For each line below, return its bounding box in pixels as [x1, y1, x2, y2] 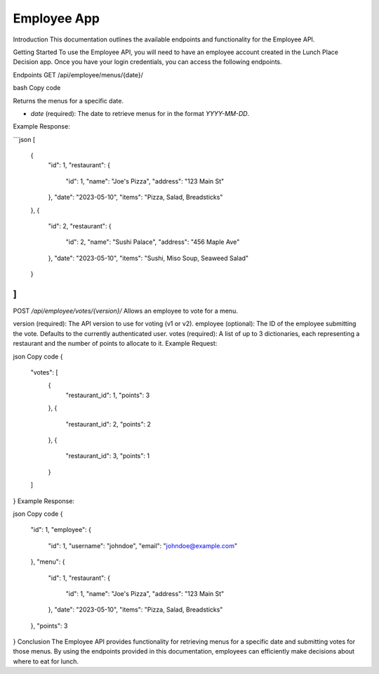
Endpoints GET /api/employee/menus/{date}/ [13, 70, 143, 79]
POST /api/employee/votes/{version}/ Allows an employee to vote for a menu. [13, 306, 238, 316]
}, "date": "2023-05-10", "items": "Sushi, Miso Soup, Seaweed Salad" [48, 254, 249, 262]
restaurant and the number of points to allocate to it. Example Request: [13, 339, 218, 348]
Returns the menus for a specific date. [13, 96, 124, 105]
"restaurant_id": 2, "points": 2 [65, 420, 151, 428]
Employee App [13, 11, 100, 26]
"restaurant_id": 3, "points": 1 [65, 452, 150, 460]
